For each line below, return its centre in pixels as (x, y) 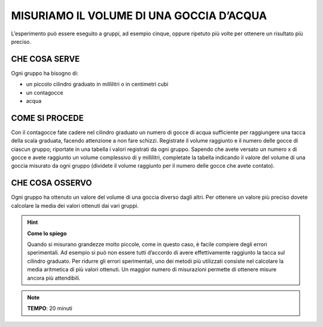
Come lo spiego (47, 233)
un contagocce (45, 92)
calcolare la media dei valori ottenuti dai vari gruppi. (75, 205)
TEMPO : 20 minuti (50, 308)
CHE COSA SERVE (45, 59)
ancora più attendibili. (54, 278)
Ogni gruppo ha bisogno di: (45, 73)
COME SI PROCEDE (47, 118)
